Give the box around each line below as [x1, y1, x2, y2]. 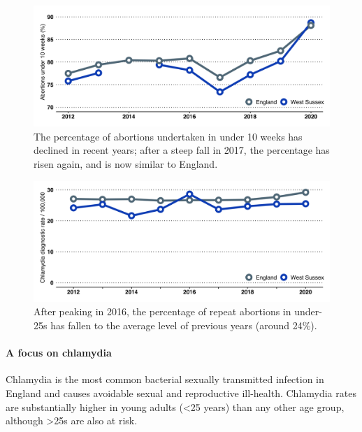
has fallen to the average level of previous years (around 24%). [50, 318, 317, 333]
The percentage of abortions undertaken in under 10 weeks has [34, 129, 303, 143]
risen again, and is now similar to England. [34, 157, 218, 171]
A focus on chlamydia [6, 345, 112, 360]
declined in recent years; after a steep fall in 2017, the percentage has [34, 143, 330, 157]
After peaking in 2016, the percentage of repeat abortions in [34, 304, 291, 319]
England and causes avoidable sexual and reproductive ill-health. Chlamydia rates [6, 386, 356, 401]
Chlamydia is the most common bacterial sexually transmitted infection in [6, 372, 324, 387]
